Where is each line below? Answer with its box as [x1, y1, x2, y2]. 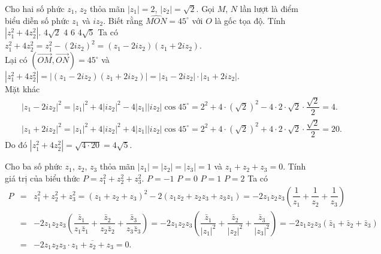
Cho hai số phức [5, 2, 65, 14]
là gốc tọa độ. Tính [214, 14, 286, 26]
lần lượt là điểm [240, 2, 298, 14]
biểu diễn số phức [5, 14, 69, 26]
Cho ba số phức [5, 160, 62, 173]
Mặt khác [5, 83, 40, 95]
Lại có [5, 53, 28, 65]
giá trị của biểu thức [5, 171, 80, 184]
